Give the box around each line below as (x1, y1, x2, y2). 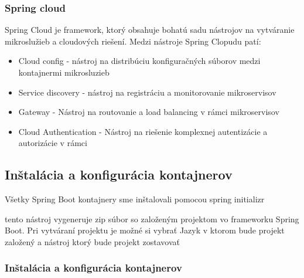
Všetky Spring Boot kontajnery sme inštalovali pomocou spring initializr (5, 193, 265, 205)
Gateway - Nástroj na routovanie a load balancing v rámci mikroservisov (18, 106, 279, 118)
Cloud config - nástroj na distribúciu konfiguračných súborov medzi (18, 55, 261, 67)
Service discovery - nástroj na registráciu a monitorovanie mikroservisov (18, 86, 276, 98)
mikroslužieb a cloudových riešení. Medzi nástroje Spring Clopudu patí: (5, 35, 261, 47)
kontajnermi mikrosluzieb (18, 66, 110, 78)
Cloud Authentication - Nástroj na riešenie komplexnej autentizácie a (18, 125, 268, 137)
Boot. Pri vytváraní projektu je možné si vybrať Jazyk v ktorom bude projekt (5, 224, 285, 236)
